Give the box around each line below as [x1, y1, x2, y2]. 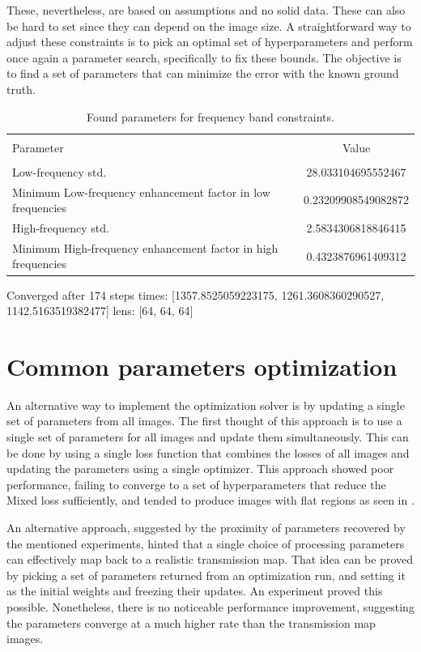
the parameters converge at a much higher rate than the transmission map [6, 614, 376, 631]
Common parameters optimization [6, 349, 398, 382]
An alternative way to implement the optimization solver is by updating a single [6, 396, 405, 413]
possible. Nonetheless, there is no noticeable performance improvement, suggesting [6, 599, 415, 615]
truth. [6, 80, 36, 97]
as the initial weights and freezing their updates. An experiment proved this [6, 582, 383, 599]
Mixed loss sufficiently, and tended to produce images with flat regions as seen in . [6, 492, 415, 509]
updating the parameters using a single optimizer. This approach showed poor [6, 460, 394, 477]
